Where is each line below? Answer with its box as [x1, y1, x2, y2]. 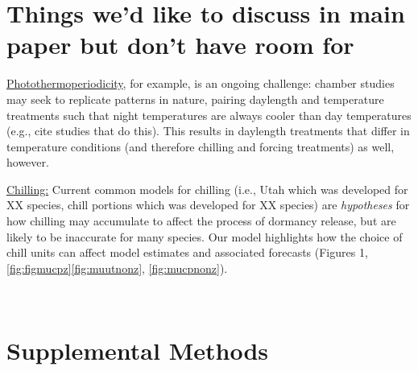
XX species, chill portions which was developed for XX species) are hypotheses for [6, 196, 410, 213]
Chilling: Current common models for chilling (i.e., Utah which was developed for [6, 180, 408, 197]
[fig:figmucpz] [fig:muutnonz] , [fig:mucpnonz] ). [6, 259, 228, 276]
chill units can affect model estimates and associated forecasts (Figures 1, [6, 244, 368, 261]
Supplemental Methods [6, 334, 268, 367]
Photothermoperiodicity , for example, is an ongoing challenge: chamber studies [6, 75, 395, 92]
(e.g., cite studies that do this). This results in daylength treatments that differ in [6, 122, 410, 139]
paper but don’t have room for [6, 28, 354, 61]
